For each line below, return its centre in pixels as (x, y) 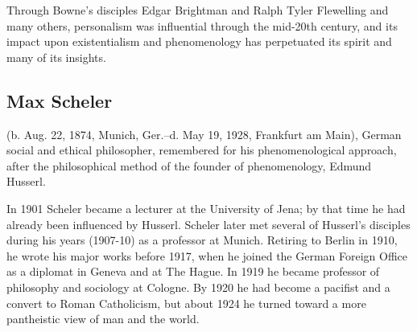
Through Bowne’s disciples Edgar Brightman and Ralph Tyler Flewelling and (198, 10)
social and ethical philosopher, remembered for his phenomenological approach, (202, 150)
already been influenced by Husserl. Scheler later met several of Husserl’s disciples (208, 224)
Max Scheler (60, 100)
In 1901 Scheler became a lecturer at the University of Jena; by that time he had (206, 208)
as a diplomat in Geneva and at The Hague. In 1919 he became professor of (193, 271)
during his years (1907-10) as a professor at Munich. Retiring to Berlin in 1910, (202, 240)
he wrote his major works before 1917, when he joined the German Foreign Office (207, 255)
